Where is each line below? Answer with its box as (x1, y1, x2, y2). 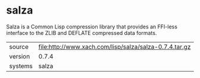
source (9, 43, 29, 51)
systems (9, 61, 33, 70)
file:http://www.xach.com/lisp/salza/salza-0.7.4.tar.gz (38, 43, 191, 51)
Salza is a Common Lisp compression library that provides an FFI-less (6, 23, 177, 30)
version (9, 52, 30, 60)
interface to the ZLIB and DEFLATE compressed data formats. (6, 29, 157, 36)
